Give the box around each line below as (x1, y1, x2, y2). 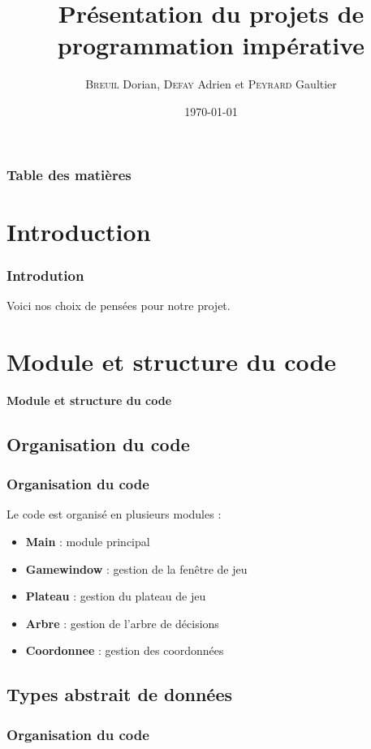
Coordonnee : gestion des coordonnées (25, 642, 224, 659)
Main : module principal (25, 532, 150, 549)
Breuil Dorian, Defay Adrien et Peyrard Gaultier (85, 75, 337, 93)
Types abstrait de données (6, 682, 233, 707)
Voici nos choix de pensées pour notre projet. (6, 297, 231, 314)
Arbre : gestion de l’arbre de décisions (25, 614, 219, 631)
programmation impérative (57, 28, 365, 62)
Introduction (6, 214, 151, 248)
